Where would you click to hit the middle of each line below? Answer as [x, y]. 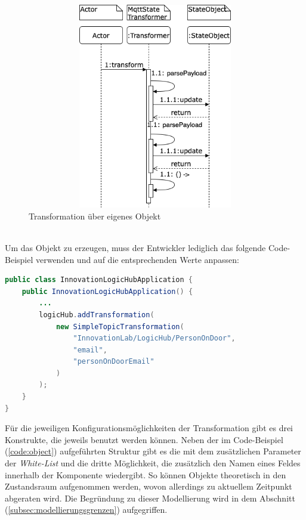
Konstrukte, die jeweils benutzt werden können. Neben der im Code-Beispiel [144, 439]
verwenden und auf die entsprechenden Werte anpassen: [137, 259]
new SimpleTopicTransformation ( [120, 326]
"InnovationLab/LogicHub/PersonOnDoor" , [154, 338]
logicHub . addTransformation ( [97, 315]
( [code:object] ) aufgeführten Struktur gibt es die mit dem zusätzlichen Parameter [153, 451]
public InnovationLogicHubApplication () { [107, 291]
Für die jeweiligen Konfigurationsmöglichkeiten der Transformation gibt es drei [149, 428]
